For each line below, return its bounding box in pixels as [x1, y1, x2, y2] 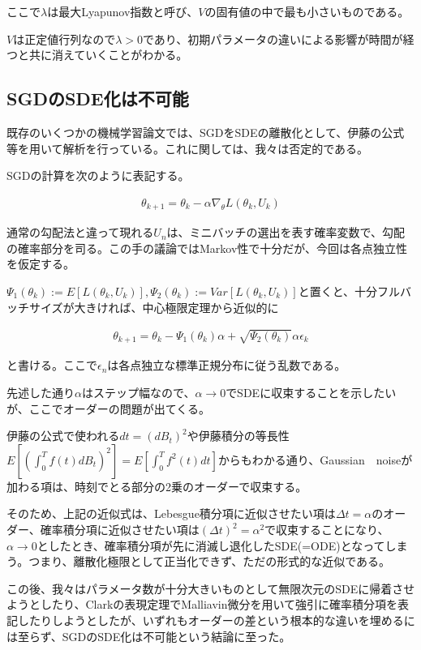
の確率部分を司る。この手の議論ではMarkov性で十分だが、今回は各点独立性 [6, 239, 408, 256]
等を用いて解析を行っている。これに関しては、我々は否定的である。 [6, 139, 369, 156]
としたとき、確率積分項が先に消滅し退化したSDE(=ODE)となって [37, 537, 385, 554]
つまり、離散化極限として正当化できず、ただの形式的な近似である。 [28, 553, 391, 570]
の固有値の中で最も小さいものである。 [204, 3, 410, 19]
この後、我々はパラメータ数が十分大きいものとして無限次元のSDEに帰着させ [6, 579, 415, 597]
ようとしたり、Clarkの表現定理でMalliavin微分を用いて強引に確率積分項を [6, 596, 398, 613]
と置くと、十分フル [298, 283, 401, 300]
